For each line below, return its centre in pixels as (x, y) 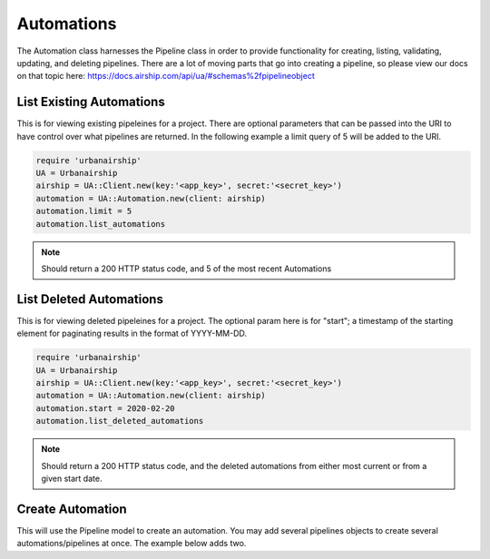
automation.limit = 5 (84, 211)
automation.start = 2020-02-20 (106, 408)
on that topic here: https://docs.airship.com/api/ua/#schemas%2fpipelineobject (166, 76)
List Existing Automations (91, 102)
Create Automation (72, 509)
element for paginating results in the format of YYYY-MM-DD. (132, 333)
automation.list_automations (101, 224)
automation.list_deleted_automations (120, 421)
